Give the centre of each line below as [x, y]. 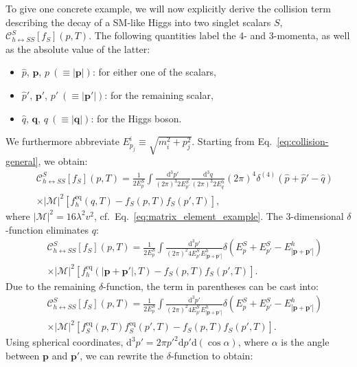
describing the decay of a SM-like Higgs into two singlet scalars [138, 22]
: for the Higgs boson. [136, 118]
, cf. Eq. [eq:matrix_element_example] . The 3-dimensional [219, 215]
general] [22, 161]
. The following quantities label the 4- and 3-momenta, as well [219, 35]
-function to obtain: [212, 356]
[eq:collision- [303, 141]
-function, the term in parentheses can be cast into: [211, 286]
